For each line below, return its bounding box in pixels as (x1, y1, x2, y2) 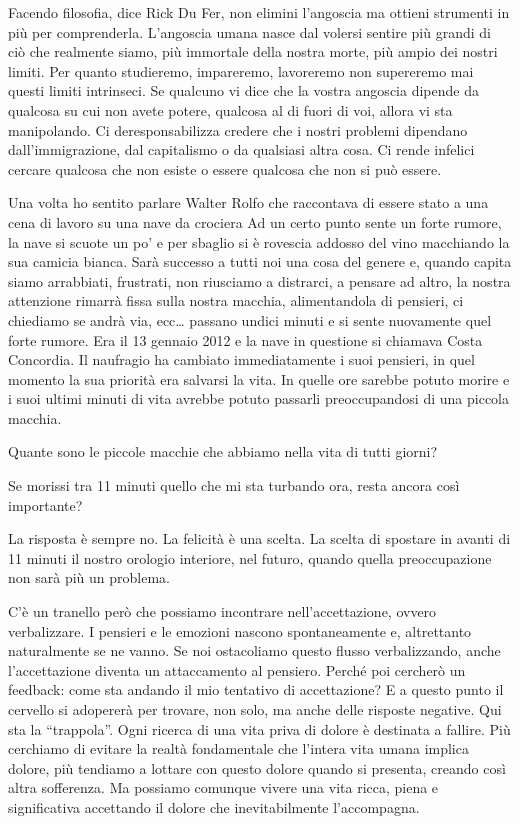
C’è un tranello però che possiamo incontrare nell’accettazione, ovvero (8, 601, 437, 622)
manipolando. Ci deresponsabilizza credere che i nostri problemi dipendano (8, 119, 468, 140)
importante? (8, 494, 83, 515)
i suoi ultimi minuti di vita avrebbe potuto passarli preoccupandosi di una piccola (8, 388, 509, 409)
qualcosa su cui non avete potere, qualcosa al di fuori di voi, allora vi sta (8, 99, 453, 120)
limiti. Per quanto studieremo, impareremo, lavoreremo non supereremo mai (8, 60, 474, 81)
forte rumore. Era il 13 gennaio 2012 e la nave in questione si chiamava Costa (8, 329, 483, 350)
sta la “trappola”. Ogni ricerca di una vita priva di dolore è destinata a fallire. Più (8, 718, 511, 739)
